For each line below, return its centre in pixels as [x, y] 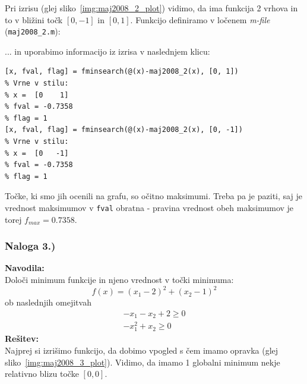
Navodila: [25, 268]
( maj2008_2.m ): [33, 31]
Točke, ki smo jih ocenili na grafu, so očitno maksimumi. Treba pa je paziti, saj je [153, 196]
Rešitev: [22, 339]
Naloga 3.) [30, 246]
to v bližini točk [34, 19]
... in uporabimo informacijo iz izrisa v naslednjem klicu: [107, 51]
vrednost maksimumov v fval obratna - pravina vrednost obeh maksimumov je [149, 207]
